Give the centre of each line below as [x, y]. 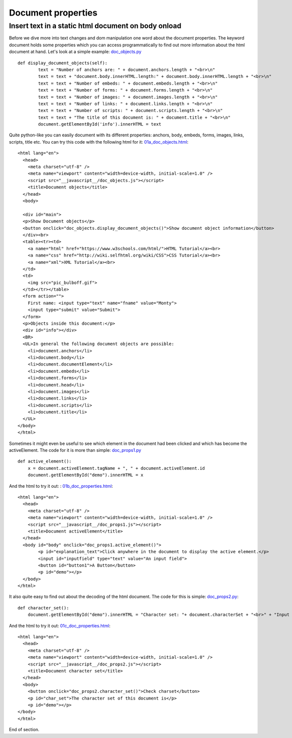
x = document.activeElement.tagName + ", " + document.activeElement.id [116, 468]
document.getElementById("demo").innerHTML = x [85, 475]
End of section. [24, 730]
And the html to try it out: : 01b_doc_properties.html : [61, 486]
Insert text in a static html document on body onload [95, 26]
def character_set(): [43, 608]
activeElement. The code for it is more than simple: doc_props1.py [75, 450]
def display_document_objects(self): [63, 63]
